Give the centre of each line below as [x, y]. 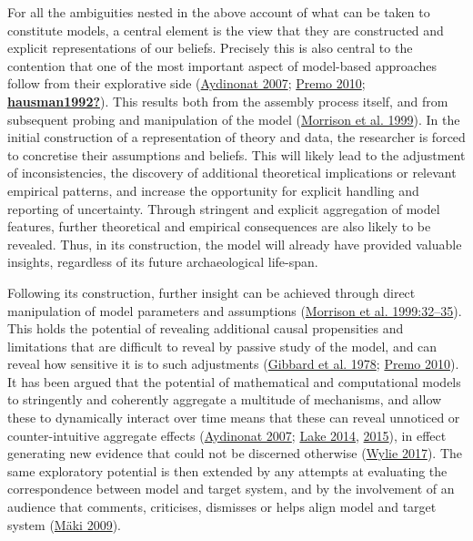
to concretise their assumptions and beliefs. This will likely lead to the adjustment [236, 154]
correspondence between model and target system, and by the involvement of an [231, 489]
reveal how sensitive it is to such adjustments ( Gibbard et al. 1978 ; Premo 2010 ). [233, 364]
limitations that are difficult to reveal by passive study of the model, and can [222, 346]
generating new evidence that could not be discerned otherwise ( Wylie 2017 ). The [235, 453]
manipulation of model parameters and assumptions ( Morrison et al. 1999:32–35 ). [235, 310]
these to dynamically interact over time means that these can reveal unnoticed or [234, 418]
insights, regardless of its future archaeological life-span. [163, 262]
